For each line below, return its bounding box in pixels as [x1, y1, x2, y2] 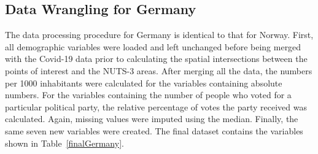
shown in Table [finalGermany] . [5, 136, 124, 149]
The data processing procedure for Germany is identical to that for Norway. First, [5, 28, 314, 41]
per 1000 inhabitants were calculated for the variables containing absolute [5, 76, 282, 89]
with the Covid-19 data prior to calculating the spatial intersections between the [5, 52, 308, 65]
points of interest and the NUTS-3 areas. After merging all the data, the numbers [5, 64, 312, 77]
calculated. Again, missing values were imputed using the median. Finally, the [5, 112, 298, 125]
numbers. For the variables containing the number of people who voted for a [5, 88, 292, 101]
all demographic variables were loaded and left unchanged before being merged [5, 40, 301, 53]
